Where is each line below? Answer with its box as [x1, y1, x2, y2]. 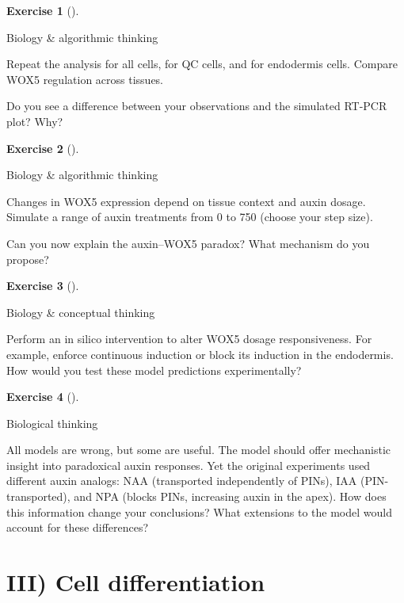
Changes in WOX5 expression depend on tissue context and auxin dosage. [6, 193, 366, 209]
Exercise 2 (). [6, 139, 79, 156]
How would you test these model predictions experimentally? [6, 361, 302, 378]
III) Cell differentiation [6, 566, 265, 598]
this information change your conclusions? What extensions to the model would [6, 503, 392, 520]
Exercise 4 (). [6, 388, 79, 405]
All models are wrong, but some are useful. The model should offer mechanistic [6, 441, 391, 458]
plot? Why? [6, 113, 63, 129]
